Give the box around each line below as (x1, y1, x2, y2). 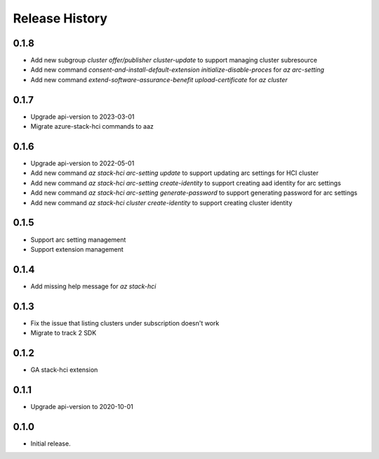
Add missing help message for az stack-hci (30, 282, 157, 290)
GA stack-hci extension (30, 366, 98, 374)
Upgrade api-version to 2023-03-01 (30, 112, 135, 121)
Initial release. (30, 439, 71, 448)
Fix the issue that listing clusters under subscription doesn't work (30, 318, 220, 327)
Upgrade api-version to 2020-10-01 (30, 402, 133, 410)
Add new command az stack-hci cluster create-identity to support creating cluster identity (30, 198, 293, 207)
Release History (13, 11, 108, 26)
